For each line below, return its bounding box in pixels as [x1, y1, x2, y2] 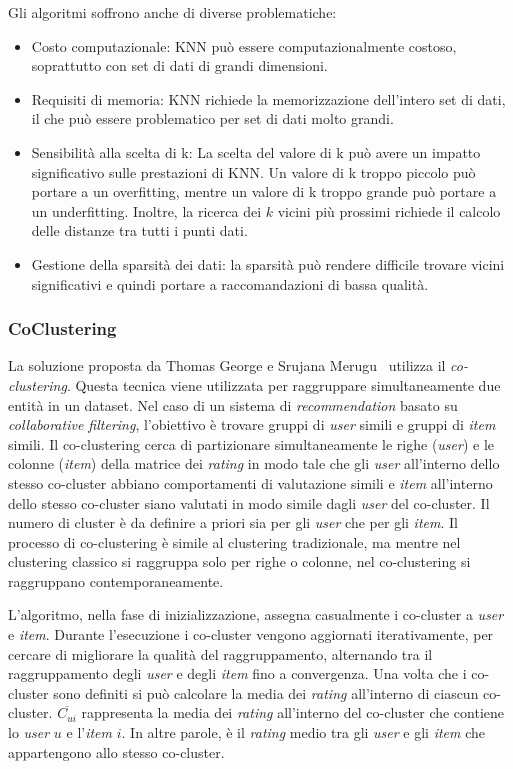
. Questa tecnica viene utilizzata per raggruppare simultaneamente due [66, 374, 501, 395]
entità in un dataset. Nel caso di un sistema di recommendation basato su [8, 394, 458, 415]
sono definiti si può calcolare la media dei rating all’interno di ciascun [53, 682, 479, 703]
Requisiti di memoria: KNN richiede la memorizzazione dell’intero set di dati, [31, 88, 506, 109]
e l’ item [66, 722, 113, 743]
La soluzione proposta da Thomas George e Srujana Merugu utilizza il [8, 355, 446, 376]
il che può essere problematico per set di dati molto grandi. [31, 108, 394, 129]
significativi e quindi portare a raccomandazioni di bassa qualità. [31, 273, 429, 294]
